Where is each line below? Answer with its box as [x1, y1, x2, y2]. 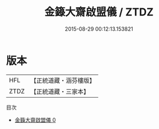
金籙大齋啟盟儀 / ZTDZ [44, 5, 154, 19]
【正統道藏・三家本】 [30, 87, 90, 95]
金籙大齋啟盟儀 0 [14, 116, 56, 123]
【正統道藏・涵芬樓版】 [30, 76, 96, 85]
